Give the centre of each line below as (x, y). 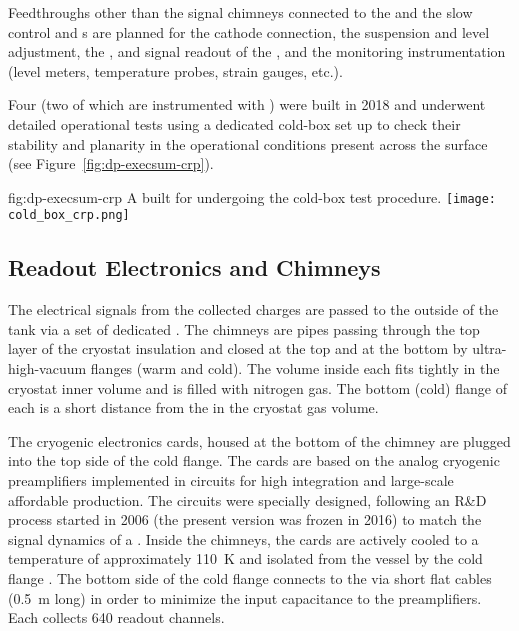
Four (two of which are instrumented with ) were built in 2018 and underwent (247, 104)
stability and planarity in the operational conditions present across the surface (248, 143)
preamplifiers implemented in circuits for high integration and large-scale (231, 480)
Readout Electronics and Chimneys (194, 267)
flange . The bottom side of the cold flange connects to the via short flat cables (250, 577)
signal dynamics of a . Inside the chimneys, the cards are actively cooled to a (243, 538)
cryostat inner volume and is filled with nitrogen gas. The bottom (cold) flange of (257, 387)
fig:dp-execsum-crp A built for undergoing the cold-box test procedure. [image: (252, 196)
